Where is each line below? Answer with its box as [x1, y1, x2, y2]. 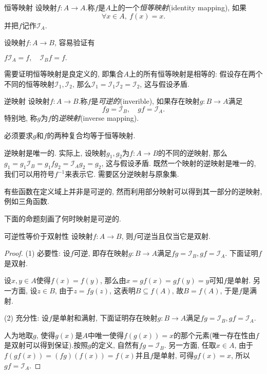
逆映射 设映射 [4, 96, 50, 106]
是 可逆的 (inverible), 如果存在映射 [91, 96, 200, 106]
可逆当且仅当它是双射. [137, 230, 211, 241]
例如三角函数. [4, 196, 49, 207]
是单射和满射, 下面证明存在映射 [52, 312, 158, 323]
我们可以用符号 [4, 169, 54, 179]
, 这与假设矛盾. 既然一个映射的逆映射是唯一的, [101, 158, 256, 169]
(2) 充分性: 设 [4, 312, 49, 323]
